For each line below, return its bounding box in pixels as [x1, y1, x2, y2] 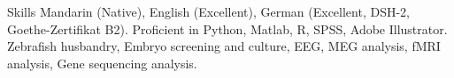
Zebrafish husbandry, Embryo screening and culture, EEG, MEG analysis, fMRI [7, 37, 441, 55]
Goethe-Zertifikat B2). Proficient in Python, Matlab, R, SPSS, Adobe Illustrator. [7, 19, 448, 38]
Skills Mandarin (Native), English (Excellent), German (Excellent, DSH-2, [7, 3, 411, 20]
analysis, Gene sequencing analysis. [7, 53, 197, 72]
